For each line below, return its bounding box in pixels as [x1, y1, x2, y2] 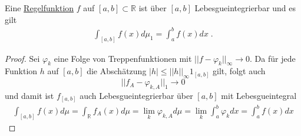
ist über [138, 2, 167, 14]
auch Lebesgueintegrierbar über [80, 89, 193, 101]
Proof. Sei [5, 52, 40, 64]
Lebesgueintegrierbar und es [194, 2, 296, 14]
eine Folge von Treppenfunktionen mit [54, 52, 192, 64]
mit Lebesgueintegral [221, 89, 297, 101]
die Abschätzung [87, 65, 147, 77]
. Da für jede [250, 52, 296, 64]
